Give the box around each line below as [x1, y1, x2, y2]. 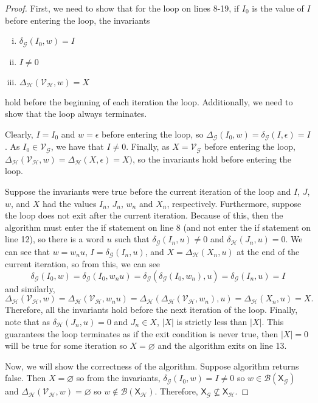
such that [114, 233, 150, 245]
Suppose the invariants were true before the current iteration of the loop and [5, 184, 291, 197]
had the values [43, 197, 97, 209]
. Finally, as [126, 140, 170, 153]
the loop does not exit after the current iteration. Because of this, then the [5, 209, 283, 222]
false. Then [5, 371, 46, 384]
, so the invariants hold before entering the [133, 152, 291, 165]
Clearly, [5, 127, 33, 140]
